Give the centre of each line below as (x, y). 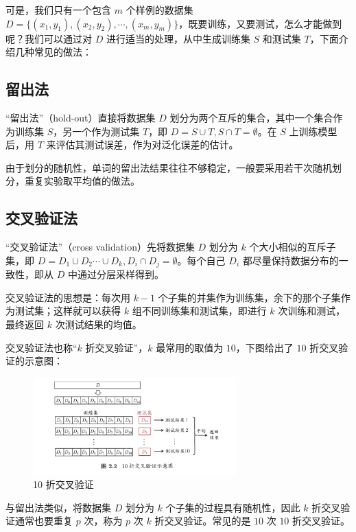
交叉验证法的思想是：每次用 (68, 297)
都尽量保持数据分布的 (290, 260)
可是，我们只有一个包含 (58, 10)
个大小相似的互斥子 (293, 247)
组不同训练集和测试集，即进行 (199, 311)
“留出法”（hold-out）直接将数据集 (81, 117)
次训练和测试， (312, 311)
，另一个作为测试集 (96, 131)
